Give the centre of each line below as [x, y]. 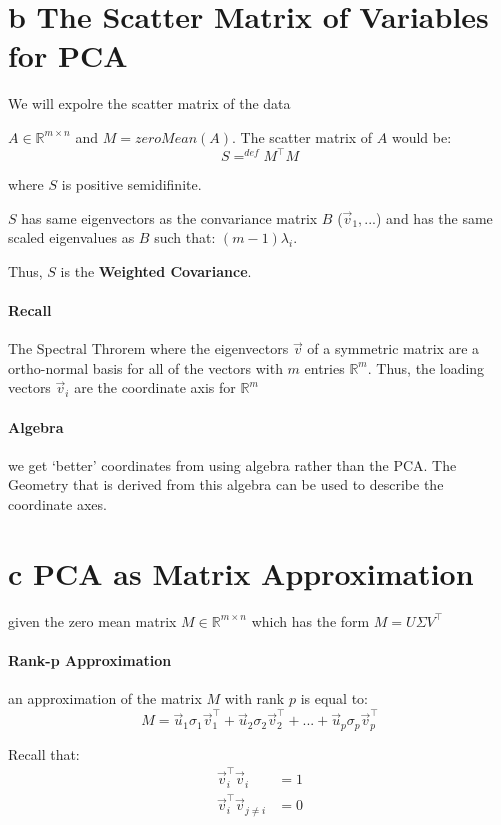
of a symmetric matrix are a [393, 348]
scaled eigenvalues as [71, 237]
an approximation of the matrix [105, 698]
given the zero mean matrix [92, 620]
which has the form [310, 620]
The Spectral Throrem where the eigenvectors [148, 348]
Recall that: [44, 753]
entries [324, 367]
